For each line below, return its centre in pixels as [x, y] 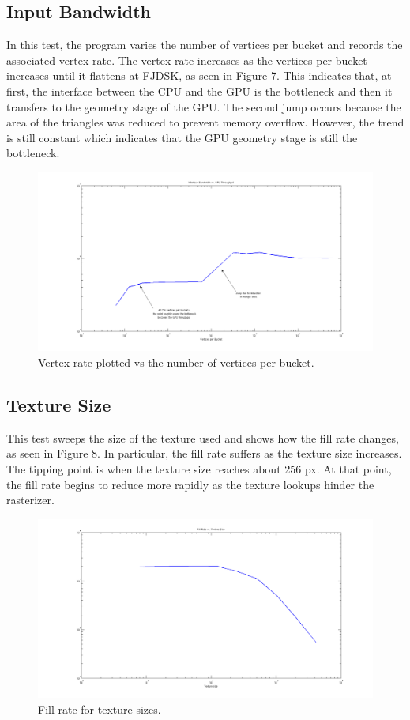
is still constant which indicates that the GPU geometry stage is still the [182, 137]
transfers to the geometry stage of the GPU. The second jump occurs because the [204, 106]
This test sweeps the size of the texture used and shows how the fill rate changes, [203, 437]
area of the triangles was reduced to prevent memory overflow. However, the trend [205, 122]
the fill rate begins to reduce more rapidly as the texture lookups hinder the [190, 484]
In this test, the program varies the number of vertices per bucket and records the [205, 45]
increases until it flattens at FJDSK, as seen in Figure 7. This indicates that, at [199, 75]
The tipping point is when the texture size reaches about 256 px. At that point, [199, 469]
